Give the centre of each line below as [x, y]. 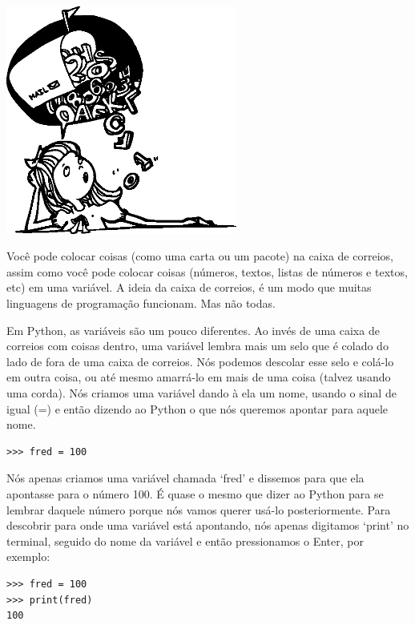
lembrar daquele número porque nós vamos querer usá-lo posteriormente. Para [199, 509]
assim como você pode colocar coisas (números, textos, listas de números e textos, [207, 271]
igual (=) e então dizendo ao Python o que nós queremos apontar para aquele [197, 408]
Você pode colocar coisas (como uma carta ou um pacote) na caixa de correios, [200, 256]
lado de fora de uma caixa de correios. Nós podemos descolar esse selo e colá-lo [200, 361]
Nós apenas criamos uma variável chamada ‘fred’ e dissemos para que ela [185, 478]
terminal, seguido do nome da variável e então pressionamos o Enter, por [185, 540]
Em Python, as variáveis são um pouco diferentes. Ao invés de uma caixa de [193, 330]
